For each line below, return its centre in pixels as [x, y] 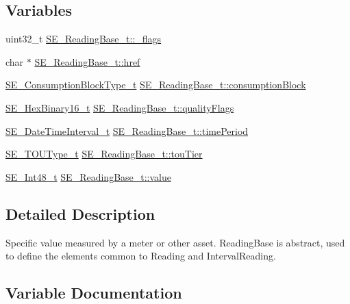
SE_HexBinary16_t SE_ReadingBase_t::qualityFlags [120, 107]
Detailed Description [80, 213]
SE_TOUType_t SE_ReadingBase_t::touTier [104, 154]
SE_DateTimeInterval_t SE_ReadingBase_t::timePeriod [127, 130]
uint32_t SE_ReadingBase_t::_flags [84, 39]
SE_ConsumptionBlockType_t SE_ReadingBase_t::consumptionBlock [156, 85]
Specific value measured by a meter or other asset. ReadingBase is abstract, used [175, 242]
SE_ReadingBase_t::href [87, 61]
